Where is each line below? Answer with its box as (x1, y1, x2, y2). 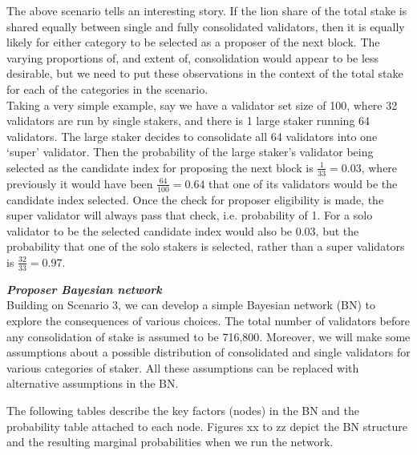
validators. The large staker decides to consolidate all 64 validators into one (6, 127, 378, 144)
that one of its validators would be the (208, 175, 398, 191)
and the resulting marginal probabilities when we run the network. (6, 433, 334, 450)
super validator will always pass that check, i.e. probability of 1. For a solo (6, 207, 373, 223)
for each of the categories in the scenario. (6, 80, 208, 97)
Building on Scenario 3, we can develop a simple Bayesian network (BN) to (6, 296, 376, 313)
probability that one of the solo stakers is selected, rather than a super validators (6, 238, 405, 255)
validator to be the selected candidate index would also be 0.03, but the (6, 222, 359, 239)
